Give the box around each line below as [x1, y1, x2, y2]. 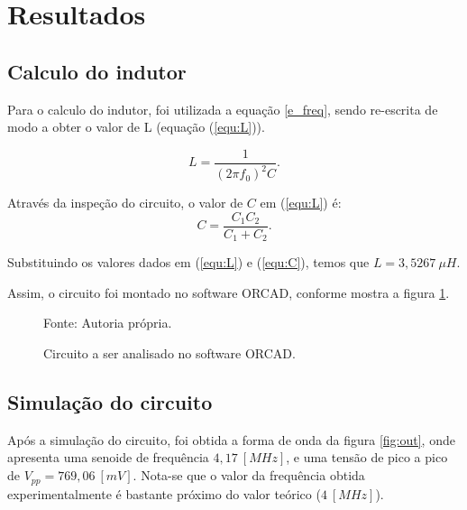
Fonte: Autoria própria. [43, 313, 172, 332]
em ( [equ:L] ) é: [260, 193, 342, 212]
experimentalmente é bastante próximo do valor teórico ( [7, 484, 321, 503]
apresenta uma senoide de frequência [7, 448, 209, 467]
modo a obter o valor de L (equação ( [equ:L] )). [7, 117, 265, 136]
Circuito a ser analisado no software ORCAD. [43, 344, 296, 363]
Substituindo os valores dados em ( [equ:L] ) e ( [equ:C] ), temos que [7, 253, 370, 272]
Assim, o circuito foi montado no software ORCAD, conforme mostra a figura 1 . [7, 283, 450, 301]
